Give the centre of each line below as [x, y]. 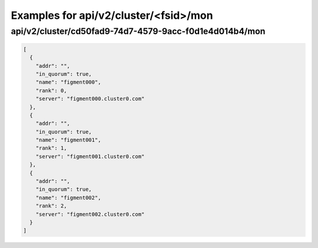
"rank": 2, [51, 206]
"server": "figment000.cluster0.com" [90, 99]
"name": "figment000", [68, 82]
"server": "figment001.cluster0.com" [90, 156]
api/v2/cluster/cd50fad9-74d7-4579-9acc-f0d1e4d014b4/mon [138, 31]
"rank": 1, [51, 148]
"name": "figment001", [68, 140]
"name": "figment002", [68, 198]
